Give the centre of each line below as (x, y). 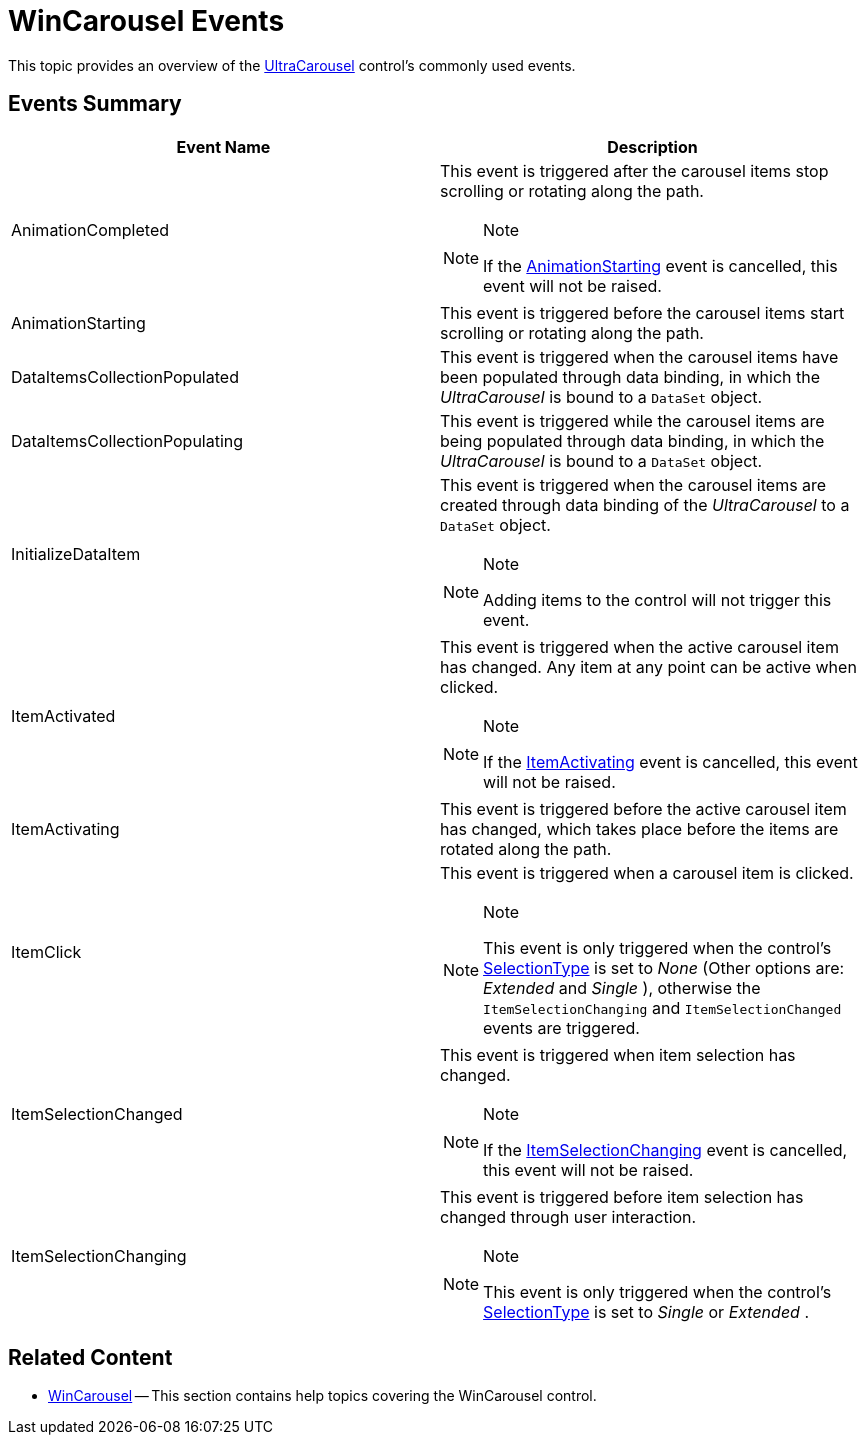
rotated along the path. (526, 848)
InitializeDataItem (76, 553)
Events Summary (95, 104)
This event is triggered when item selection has (618, 1054)
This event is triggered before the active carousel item (643, 808)
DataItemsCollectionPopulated (125, 376)
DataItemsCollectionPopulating (127, 440)
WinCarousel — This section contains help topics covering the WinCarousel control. (322, 1396)
